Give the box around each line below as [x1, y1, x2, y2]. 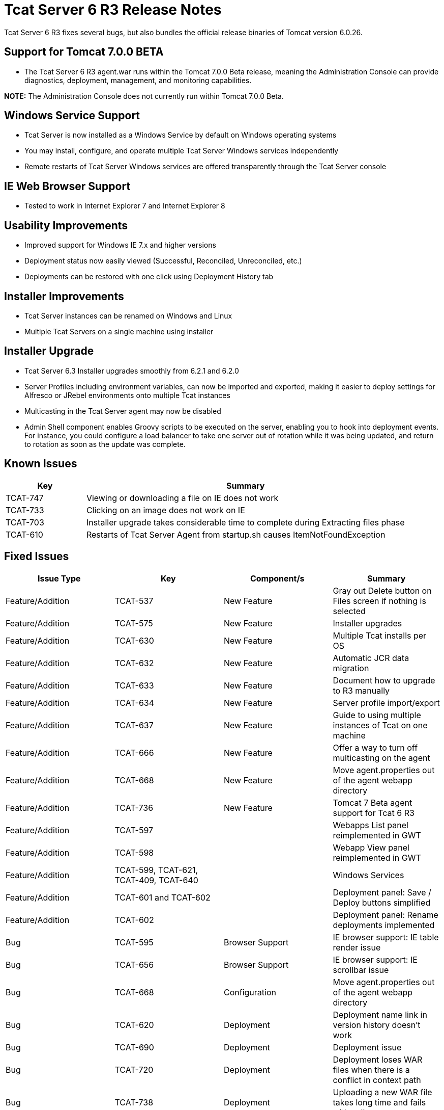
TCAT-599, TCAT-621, [114, 864, 198, 875]
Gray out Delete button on [333, 585, 432, 596]
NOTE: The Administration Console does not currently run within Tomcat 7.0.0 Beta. [4, 91, 284, 100]
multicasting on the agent [333, 752, 430, 763]
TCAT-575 [114, 618, 153, 628]
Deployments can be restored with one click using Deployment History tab [24, 272, 274, 281]
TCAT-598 [114, 847, 154, 858]
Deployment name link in [333, 1009, 427, 1020]
